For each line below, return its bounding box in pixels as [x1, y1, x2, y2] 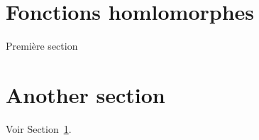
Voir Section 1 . [6, 121, 72, 136]
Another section [6, 80, 165, 109]
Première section [6, 38, 78, 53]
